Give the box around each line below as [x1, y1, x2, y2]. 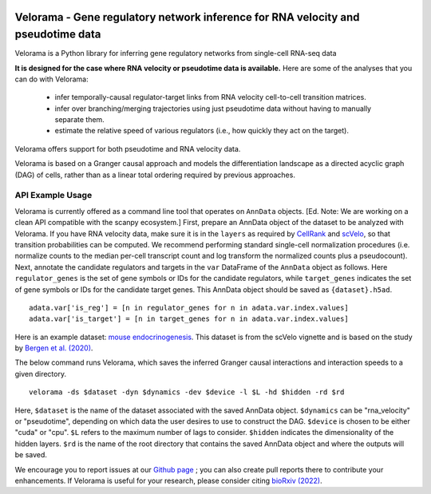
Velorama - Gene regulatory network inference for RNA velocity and [14, 10, 360, 24]
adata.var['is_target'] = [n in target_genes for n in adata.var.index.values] [29, 314, 349, 323]
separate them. [54, 115, 105, 124]
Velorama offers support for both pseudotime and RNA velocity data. [14, 144, 241, 153]
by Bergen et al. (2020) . [14, 343, 93, 353]
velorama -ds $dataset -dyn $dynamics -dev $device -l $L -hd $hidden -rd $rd [29, 388, 345, 397]
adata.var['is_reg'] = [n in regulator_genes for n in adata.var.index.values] [29, 303, 349, 312]
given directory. [14, 369, 67, 378]
